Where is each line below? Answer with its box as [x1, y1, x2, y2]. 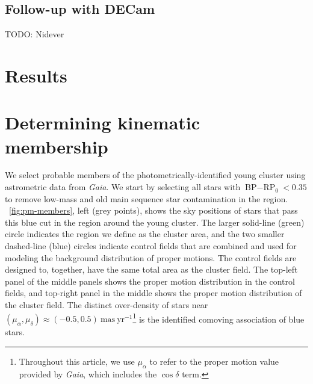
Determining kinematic [5, 110, 200, 135]
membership [5, 134, 108, 158]
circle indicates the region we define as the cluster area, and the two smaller [5, 228, 285, 240]
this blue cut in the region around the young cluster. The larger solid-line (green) [5, 215, 305, 228]
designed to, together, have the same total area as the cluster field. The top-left [5, 263, 298, 276]
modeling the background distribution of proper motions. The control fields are [5, 251, 297, 264]
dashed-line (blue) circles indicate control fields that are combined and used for [5, 240, 297, 252]
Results [5, 63, 67, 87]
